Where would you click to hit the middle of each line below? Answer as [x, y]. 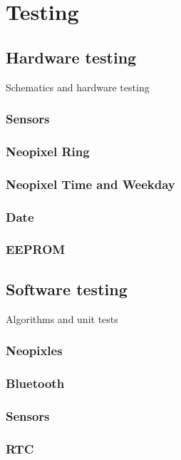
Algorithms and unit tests [62, 318]
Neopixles [34, 351]
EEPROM [36, 249]
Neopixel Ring [48, 151]
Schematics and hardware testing [78, 87]
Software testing [67, 288]
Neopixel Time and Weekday [90, 184]
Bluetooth [35, 383]
